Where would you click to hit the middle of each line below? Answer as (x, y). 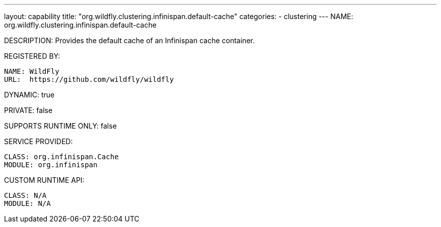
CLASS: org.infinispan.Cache (61, 157)
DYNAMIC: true (29, 95)
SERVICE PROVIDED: (39, 141)
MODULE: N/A (27, 203)
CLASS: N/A (25, 195)
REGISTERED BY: (32, 56)
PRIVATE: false (28, 110)
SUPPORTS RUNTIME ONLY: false (60, 126)
